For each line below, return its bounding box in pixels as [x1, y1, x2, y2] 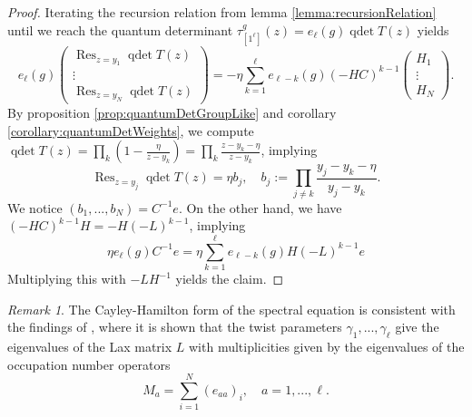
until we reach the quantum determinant [7, 20, 233, 39]
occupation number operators [7, 354, 171, 373]
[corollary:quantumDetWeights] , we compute [7, 121, 254, 140]
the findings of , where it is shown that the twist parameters [7, 317, 342, 336]
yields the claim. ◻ [175, 269, 284, 288]
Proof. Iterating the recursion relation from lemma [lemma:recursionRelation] [7, 3, 437, 21]
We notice [7, 198, 63, 217]
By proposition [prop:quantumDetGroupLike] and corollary [7, 102, 337, 121]
